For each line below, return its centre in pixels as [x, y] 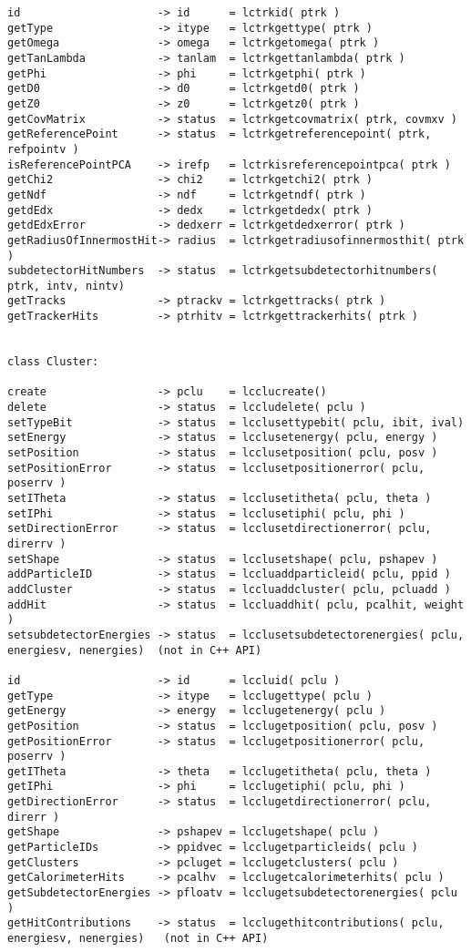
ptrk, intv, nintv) [66, 286]
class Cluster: [53, 362]
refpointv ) [43, 149]
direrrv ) [37, 543]
